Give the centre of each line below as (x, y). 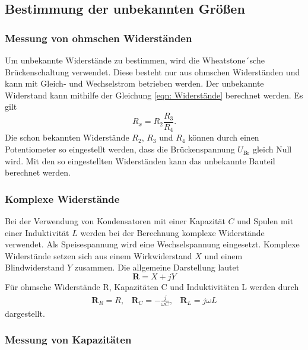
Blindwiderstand (35, 267)
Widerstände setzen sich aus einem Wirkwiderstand (99, 255)
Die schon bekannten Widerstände (67, 137)
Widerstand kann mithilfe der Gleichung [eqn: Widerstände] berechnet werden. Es (154, 95)
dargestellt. (25, 313)
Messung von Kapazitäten (68, 340)
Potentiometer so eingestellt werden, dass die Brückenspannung (120, 149)
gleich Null (272, 149)
